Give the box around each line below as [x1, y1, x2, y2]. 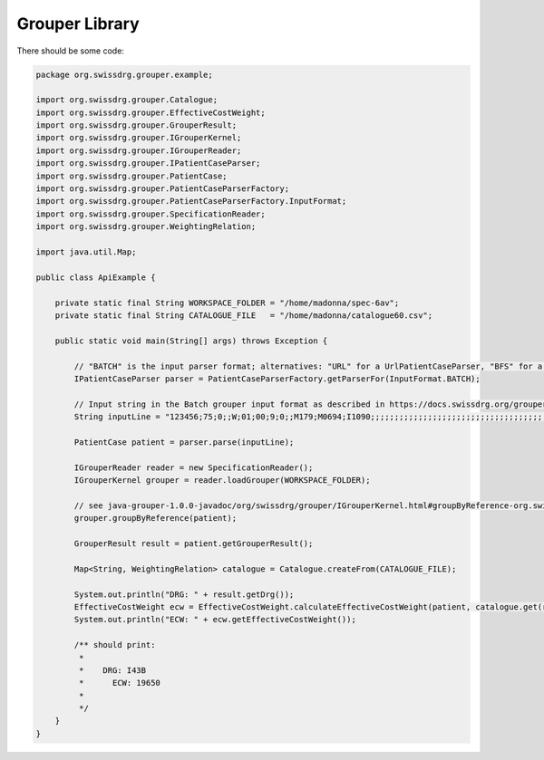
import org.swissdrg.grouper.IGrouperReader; [35, 145, 242, 156]
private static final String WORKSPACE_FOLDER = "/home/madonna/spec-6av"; [54, 297, 400, 308]
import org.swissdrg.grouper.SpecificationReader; [35, 208, 267, 219]
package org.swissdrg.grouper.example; [35, 69, 213, 80]
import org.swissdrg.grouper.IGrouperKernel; [35, 132, 242, 143]
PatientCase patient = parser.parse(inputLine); [73, 437, 295, 447]
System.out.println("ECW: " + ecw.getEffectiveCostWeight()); [73, 614, 357, 625]
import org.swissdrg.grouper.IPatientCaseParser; [35, 159, 261, 168]
